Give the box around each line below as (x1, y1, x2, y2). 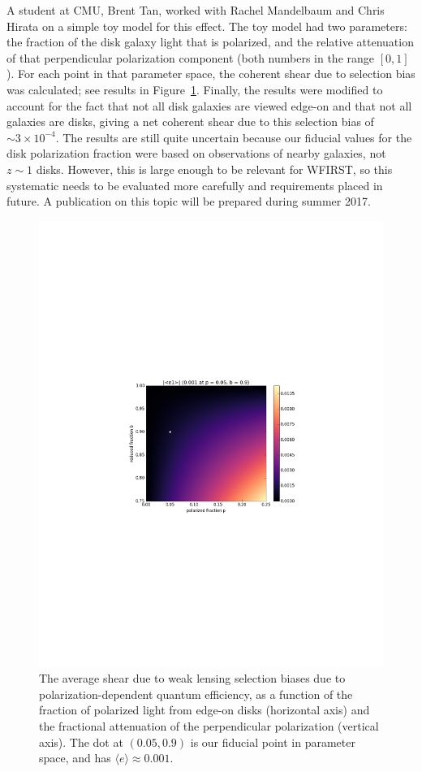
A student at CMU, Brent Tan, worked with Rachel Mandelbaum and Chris (6, 2, 385, 18)
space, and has (39, 749, 111, 766)
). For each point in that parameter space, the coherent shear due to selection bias (6, 65, 416, 82)
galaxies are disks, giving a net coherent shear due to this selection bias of (6, 113, 374, 130)
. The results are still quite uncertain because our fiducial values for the (55, 128, 412, 145)
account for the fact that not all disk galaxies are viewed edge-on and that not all (6, 97, 412, 114)
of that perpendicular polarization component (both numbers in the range (6, 49, 375, 66)
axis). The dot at (39, 733, 123, 750)
